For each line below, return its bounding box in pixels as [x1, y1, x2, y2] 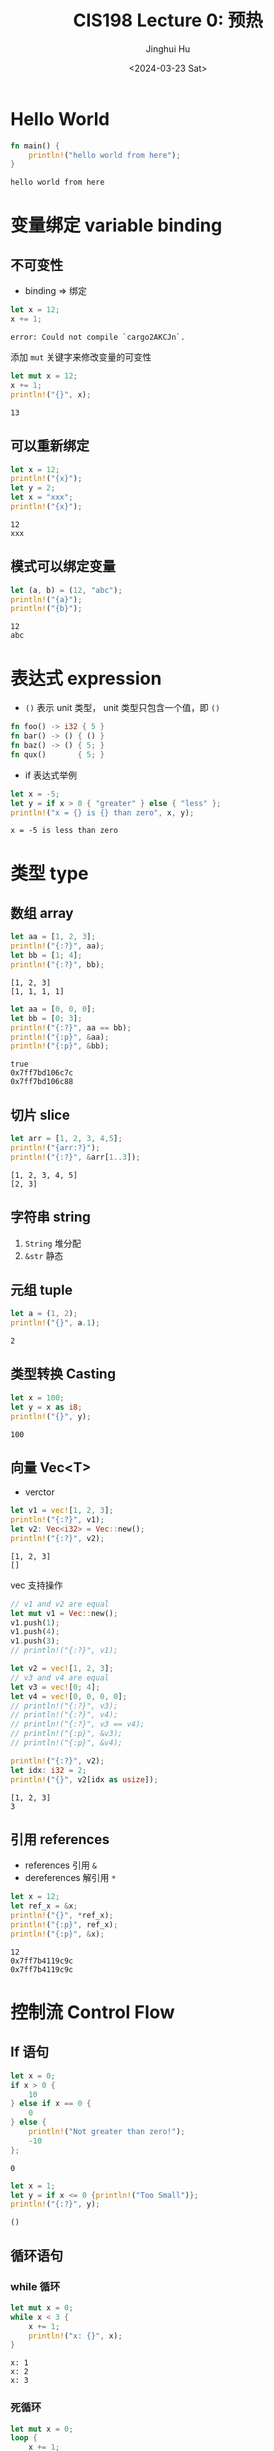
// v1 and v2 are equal [10, 1599, 110, 1609]
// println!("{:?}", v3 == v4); [10, 1719, 145, 1730]
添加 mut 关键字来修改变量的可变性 [10, 351, 152, 363]
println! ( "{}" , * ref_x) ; [10, 1911, 114, 1921]
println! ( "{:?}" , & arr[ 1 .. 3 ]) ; [10, 1152, 141, 1162]
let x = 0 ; [10, 2071, 56, 2081]
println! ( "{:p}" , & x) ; [10, 1929, 105, 1939]
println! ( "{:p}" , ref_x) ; [10, 1920, 118, 1930]
